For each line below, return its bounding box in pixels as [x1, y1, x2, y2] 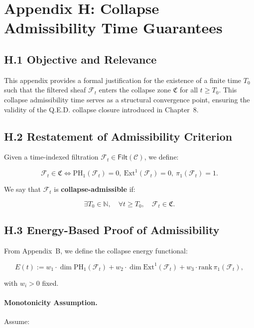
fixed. [42, 277, 59, 288]
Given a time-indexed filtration [4, 152, 99, 162]
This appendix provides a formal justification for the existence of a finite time [4, 75, 242, 85]
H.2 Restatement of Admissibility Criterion [4, 128, 233, 144]
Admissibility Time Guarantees [4, 17, 223, 38]
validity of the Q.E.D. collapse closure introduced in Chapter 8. [4, 104, 199, 114]
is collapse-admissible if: [54, 184, 135, 194]
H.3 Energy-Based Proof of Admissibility [4, 222, 220, 237]
